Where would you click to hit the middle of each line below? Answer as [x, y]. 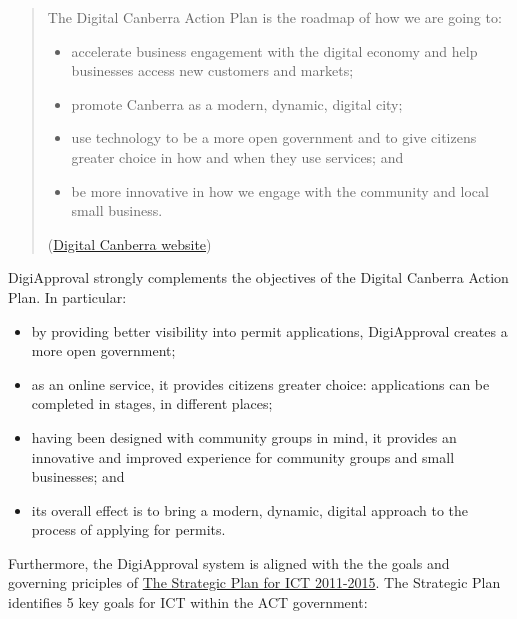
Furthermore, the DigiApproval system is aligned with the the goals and [229, 562]
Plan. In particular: [67, 296]
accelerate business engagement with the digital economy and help [274, 50]
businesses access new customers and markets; [212, 70]
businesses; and [78, 476]
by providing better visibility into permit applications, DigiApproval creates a [269, 330]
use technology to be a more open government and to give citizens [274, 137]
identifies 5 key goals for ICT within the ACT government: [188, 602]
